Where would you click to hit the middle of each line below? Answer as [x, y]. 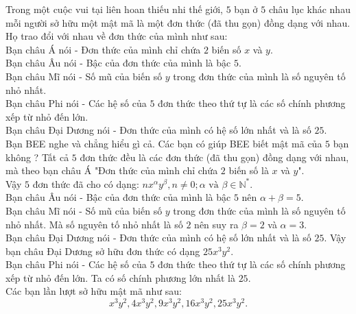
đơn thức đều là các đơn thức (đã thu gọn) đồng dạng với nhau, [214, 157]
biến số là [249, 170]
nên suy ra [216, 224]
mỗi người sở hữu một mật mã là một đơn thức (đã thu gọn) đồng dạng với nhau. [178, 22]
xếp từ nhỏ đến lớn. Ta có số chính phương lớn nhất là [120, 277]
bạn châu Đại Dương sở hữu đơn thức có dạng [103, 251]
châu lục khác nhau [309, 9]
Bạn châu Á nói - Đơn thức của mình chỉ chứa [103, 49]
